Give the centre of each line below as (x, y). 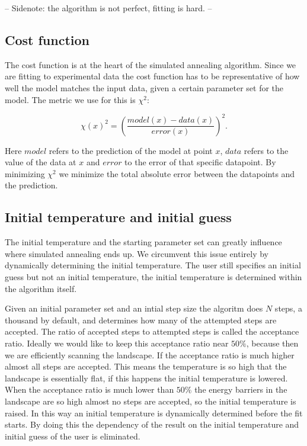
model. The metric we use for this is (70, 99)
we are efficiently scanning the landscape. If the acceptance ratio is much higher (150, 354)
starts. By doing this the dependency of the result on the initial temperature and (152, 424)
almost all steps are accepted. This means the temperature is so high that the (146, 366)
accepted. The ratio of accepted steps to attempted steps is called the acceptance (152, 331)
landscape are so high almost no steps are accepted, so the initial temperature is (151, 401)
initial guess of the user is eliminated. (73, 436)
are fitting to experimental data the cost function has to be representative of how (152, 76)
